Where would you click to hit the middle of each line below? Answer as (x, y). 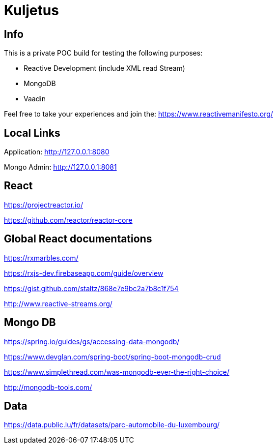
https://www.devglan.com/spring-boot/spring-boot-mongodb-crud (112, 357)
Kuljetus (31, 10)
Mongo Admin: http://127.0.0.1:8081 (60, 167)
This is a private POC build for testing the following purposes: (103, 53)
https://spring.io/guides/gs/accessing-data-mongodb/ (92, 341)
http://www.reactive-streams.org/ (58, 303)
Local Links (32, 133)
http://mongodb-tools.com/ (48, 387)
